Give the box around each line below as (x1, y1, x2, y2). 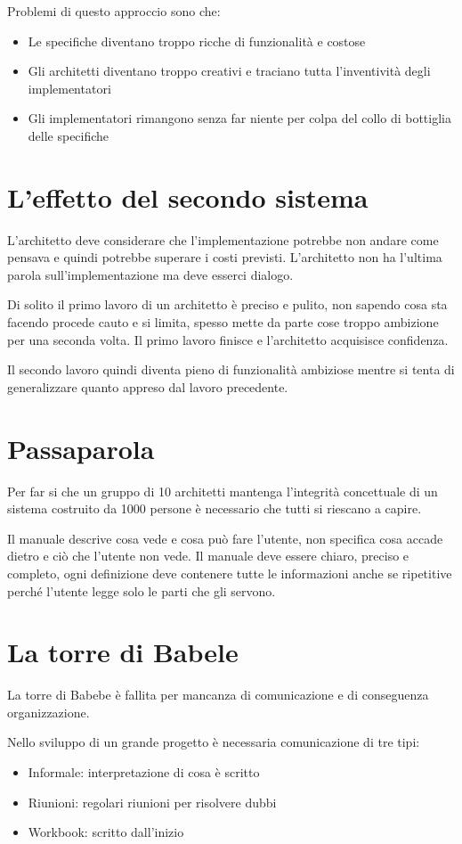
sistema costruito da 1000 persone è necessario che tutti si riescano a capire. (7, 499, 422, 518)
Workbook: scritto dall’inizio (28, 823, 184, 841)
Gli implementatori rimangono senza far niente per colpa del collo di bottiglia (28, 109, 451, 127)
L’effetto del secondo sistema (7, 178, 369, 215)
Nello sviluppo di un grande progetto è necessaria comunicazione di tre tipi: (7, 733, 420, 751)
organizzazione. (7, 702, 90, 721)
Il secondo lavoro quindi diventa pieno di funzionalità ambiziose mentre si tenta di (7, 360, 455, 379)
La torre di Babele (7, 634, 239, 670)
